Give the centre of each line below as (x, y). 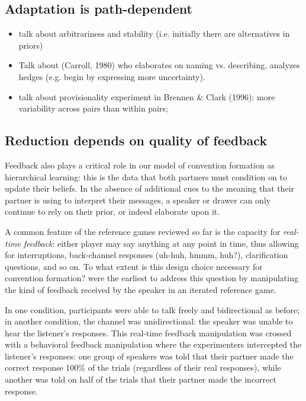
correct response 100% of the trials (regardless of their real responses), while (143, 367)
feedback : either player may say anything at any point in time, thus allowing (161, 243)
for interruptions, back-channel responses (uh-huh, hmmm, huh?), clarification (146, 255)
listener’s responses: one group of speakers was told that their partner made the (149, 356)
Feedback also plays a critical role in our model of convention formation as (140, 165)
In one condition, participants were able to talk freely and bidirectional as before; (152, 309)
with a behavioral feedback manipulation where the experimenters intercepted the (153, 344)
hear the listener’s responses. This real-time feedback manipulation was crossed (148, 332)
